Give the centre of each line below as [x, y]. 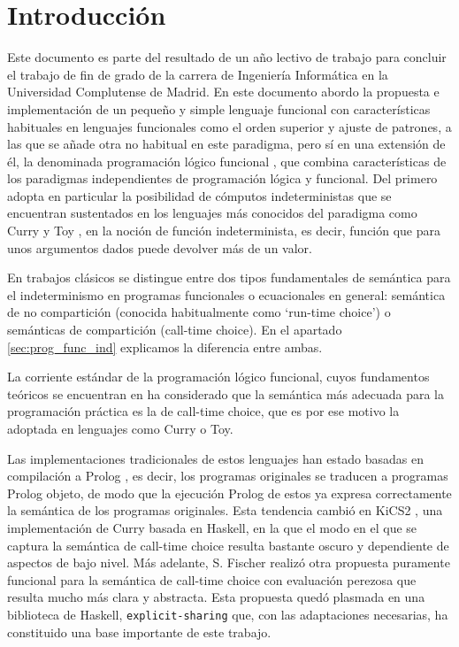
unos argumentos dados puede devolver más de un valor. [160, 247]
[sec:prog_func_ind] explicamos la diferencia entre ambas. [165, 347]
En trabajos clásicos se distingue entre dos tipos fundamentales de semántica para [229, 277]
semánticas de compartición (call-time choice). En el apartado [175, 330]
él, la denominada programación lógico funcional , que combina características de [227, 161]
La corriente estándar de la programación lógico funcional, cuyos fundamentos [218, 377]
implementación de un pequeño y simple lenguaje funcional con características [219, 108]
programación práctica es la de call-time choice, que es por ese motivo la [203, 411]
